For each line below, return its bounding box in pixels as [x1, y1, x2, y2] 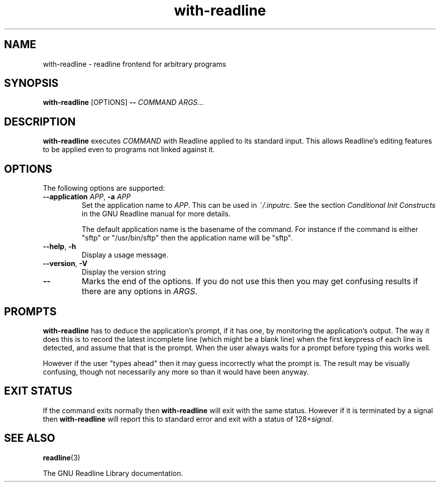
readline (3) [43, 453, 80, 462]
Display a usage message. [81, 251, 168, 260]
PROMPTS [4, 305, 57, 318]
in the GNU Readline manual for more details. [81, 209, 231, 218]
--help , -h [43, 242, 76, 251]
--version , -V [43, 259, 87, 268]
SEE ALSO [4, 432, 55, 445]
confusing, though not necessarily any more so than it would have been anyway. [43, 367, 309, 376]
